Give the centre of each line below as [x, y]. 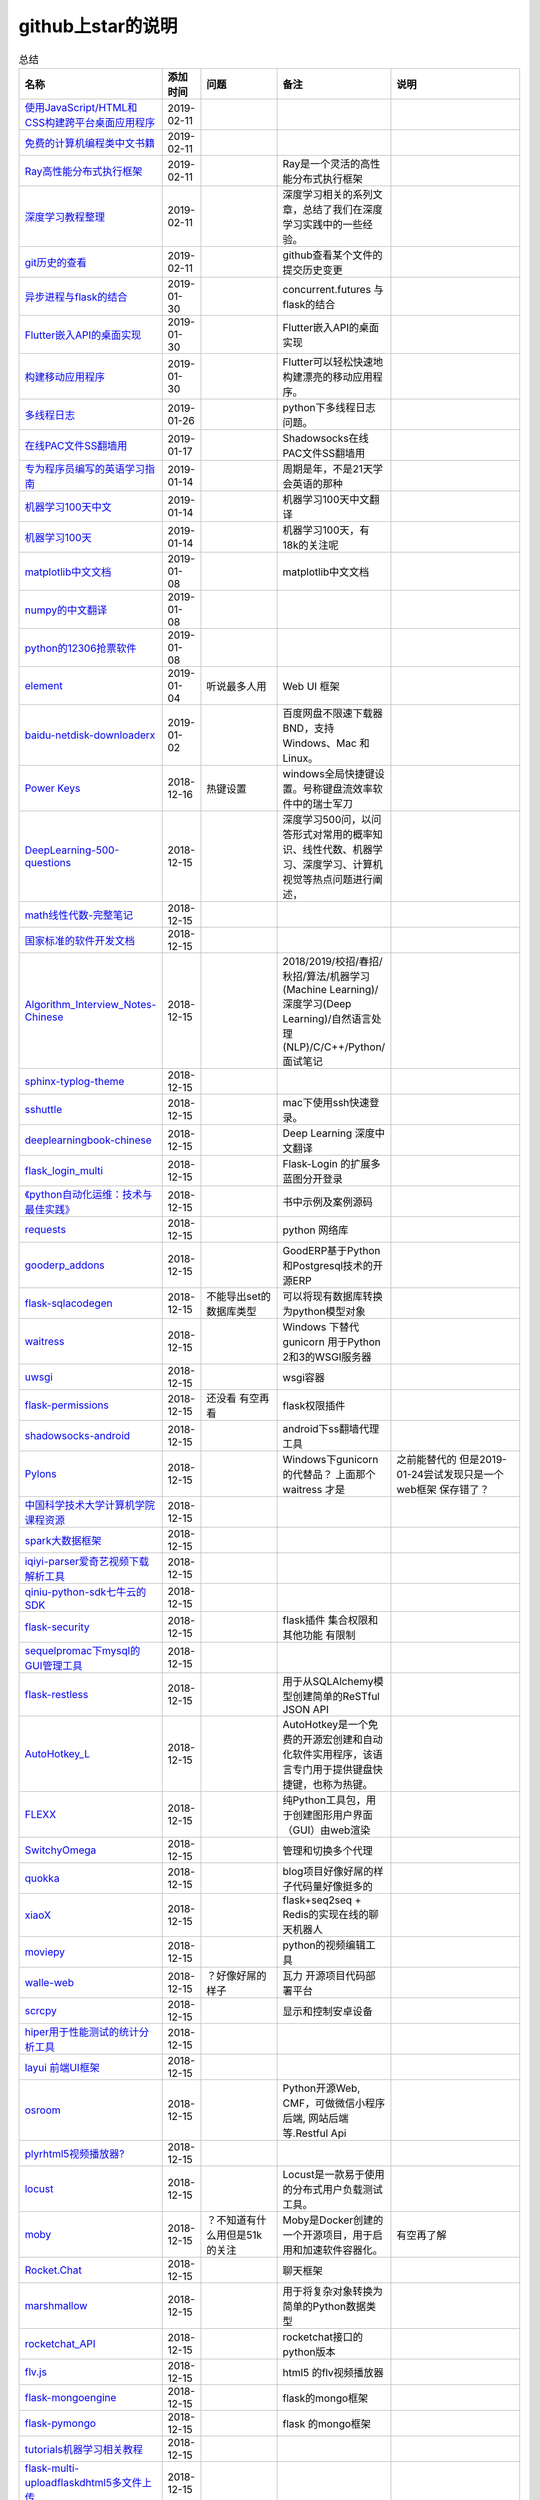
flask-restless [56, 1694]
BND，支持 [308, 728]
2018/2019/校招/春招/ [332, 961]
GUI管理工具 [53, 1665]
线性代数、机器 [338, 849]
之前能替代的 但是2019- [451, 1459]
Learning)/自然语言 [327, 1018]
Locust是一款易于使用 [333, 2174]
